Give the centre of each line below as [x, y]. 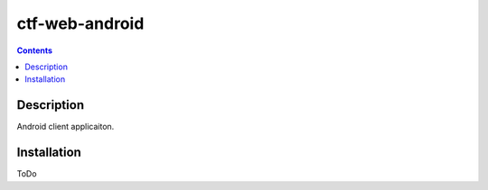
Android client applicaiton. [66, 127]
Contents [35, 50]
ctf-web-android [80, 23]
